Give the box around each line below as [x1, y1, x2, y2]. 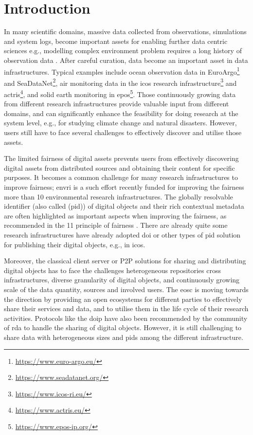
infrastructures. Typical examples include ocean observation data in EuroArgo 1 [4, 65, 240, 77]
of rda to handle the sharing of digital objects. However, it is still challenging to [4, 322, 242, 333]
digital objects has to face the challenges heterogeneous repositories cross [4, 265, 221, 275]
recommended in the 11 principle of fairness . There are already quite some [4, 220, 228, 230]
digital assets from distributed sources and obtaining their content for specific [4, 162, 235, 173]
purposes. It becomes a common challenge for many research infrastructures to [4, 172, 238, 182]
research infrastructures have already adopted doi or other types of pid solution [4, 229, 241, 239]
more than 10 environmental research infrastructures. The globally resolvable [4, 191, 233, 201]
